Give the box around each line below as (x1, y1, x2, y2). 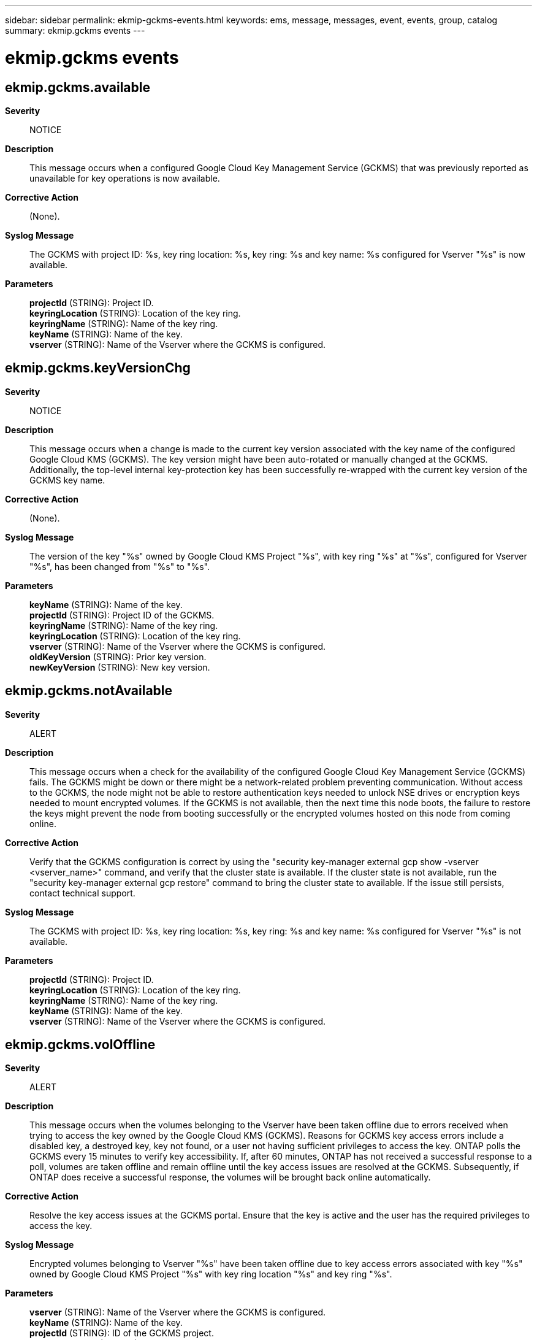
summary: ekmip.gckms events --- (5, 25, 145, 36)
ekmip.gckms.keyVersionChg (5, 360, 191, 376)
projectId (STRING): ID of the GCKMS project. (29, 1328, 214, 1339)
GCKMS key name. (29, 474, 105, 485)
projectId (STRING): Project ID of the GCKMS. (29, 609, 215, 620)
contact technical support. (29, 887, 135, 898)
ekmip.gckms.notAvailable (5, 683, 173, 699)
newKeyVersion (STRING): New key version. (29, 661, 210, 672)
